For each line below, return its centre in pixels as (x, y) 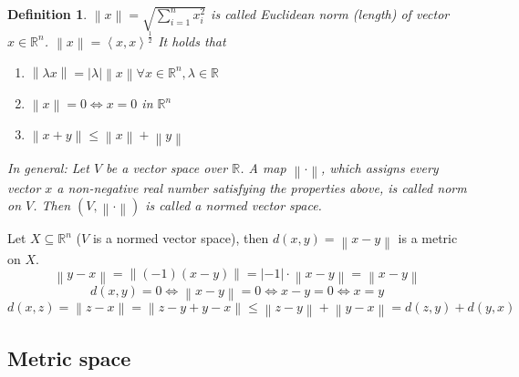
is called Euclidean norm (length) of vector (330, 14)
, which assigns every (380, 167)
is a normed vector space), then (181, 238)
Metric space (69, 357)
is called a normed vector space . (234, 205)
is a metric (428, 238)
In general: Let (48, 167)
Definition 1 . (47, 14)
